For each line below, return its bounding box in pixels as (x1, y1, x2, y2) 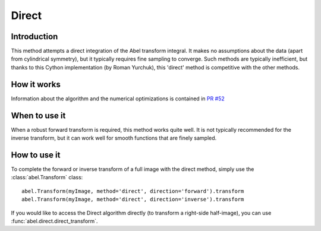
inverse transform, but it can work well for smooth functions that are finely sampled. (11, 134, 217, 142)
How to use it (11, 150, 61, 160)
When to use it (11, 110, 66, 121)
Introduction (11, 31, 58, 42)
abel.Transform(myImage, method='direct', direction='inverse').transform (21, 196, 244, 203)
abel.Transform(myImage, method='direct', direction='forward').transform (21, 188, 244, 194)
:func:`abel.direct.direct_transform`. (11, 217, 98, 224)
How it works (11, 79, 61, 89)
